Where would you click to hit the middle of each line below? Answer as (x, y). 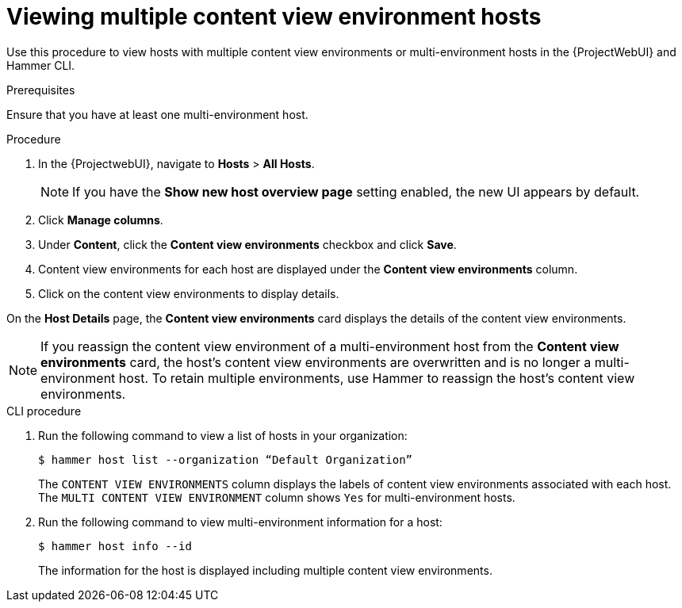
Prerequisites (41, 90)
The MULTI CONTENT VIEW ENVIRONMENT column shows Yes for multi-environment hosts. (277, 497)
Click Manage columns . (101, 220)
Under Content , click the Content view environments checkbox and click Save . (247, 244)
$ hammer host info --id (115, 546)
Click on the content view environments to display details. (189, 293)
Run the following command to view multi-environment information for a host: (240, 522)
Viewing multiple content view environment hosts (274, 17)
